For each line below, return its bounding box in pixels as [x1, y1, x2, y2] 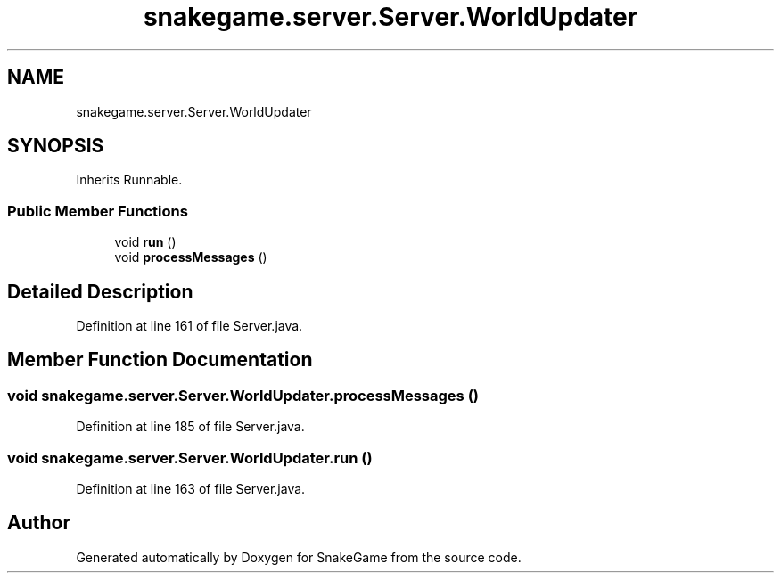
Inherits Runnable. [76, 172, 183, 188]
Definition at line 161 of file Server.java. [76, 318, 303, 334]
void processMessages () [114, 249, 267, 265]
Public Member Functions [7, 201, 188, 220]
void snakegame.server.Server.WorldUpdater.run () [7, 448, 373, 467]
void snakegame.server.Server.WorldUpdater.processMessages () [7, 386, 479, 404]
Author [7, 511, 70, 535]
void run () [114, 234, 177, 250]
